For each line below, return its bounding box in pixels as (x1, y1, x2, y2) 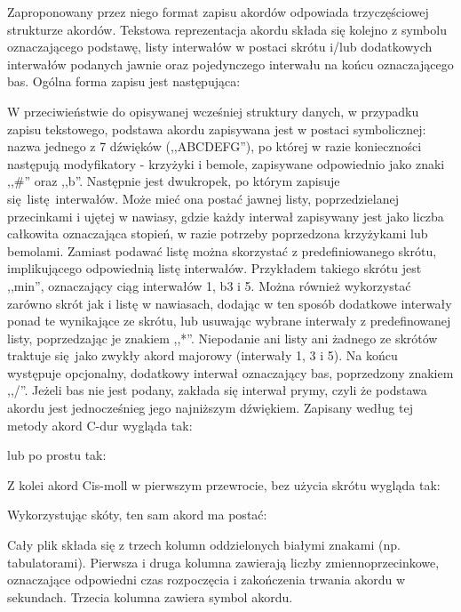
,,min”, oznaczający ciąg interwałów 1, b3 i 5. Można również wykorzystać (7, 276, 411, 294)
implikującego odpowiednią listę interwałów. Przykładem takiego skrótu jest (7, 259, 422, 278)
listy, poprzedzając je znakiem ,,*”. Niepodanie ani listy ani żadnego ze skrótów (7, 328, 438, 347)
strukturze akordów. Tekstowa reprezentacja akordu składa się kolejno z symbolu (7, 20, 447, 38)
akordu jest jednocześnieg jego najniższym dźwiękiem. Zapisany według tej (7, 399, 413, 417)
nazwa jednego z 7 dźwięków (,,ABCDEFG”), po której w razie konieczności (7, 137, 422, 156)
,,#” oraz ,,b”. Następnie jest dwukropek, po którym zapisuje (7, 172, 340, 190)
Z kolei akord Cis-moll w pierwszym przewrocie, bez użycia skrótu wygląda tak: (7, 475, 441, 494)
